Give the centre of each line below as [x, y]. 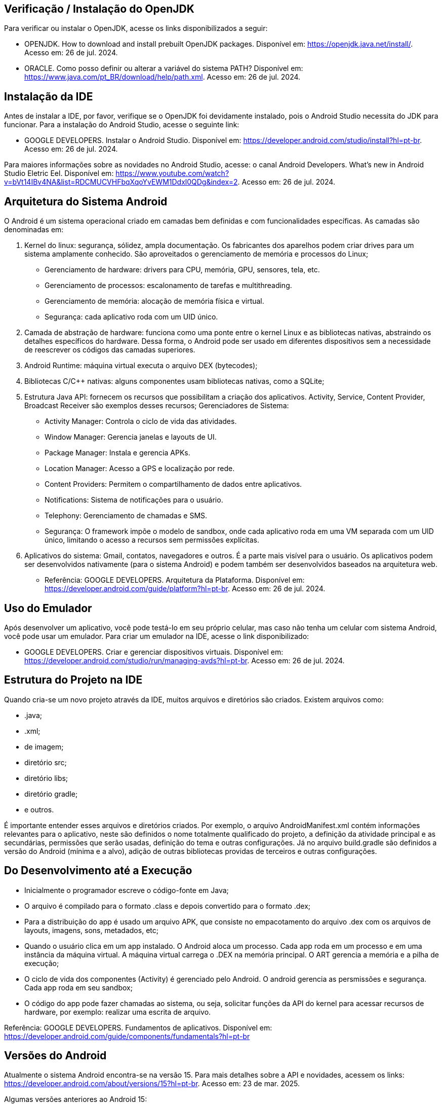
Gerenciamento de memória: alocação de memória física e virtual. [154, 301]
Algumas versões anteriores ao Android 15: [76, 1099]
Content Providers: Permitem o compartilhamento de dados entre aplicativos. [173, 484]
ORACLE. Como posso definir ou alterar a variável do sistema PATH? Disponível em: [164, 68]
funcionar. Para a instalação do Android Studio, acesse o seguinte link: [122, 125]
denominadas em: [34, 230]
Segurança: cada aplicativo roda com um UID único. [131, 317]
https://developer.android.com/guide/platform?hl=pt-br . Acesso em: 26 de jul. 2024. [185, 589]
